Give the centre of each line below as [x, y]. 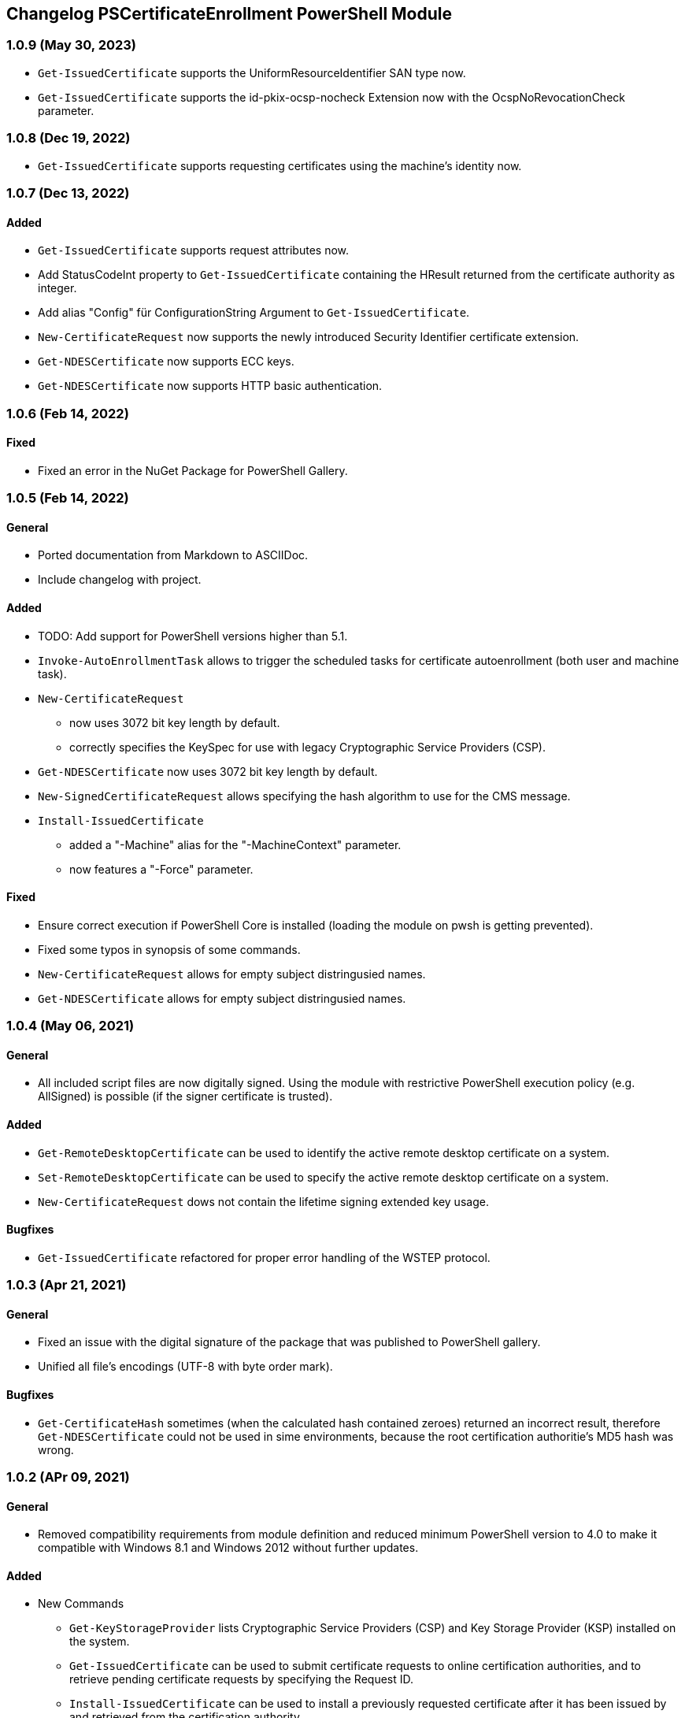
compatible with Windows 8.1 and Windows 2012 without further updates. [228, 1548]
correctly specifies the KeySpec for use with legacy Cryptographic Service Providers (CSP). [308, 747]
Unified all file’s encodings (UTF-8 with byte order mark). [185, 1367]
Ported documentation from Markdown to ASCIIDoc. [173, 555]
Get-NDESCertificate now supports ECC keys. [166, 362]
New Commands [81, 1604]
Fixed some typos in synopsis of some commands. [169, 949]
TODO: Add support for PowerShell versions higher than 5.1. [193, 636]
